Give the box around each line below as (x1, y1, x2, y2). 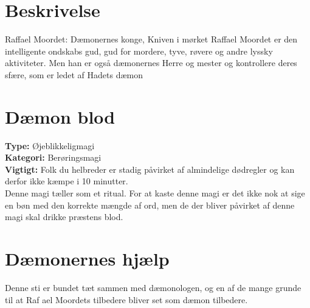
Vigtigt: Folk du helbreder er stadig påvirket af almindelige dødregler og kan (5, 162, 295, 175)
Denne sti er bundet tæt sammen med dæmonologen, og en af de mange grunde (5, 281, 301, 293)
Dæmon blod (5, 104, 115, 129)
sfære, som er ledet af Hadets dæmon (5, 68, 143, 81)
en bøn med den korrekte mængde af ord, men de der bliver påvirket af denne (5, 198, 295, 211)
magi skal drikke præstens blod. (5, 210, 123, 223)
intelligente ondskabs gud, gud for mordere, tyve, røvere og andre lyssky (5, 44, 273, 57)
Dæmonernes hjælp (5, 246, 170, 270)
